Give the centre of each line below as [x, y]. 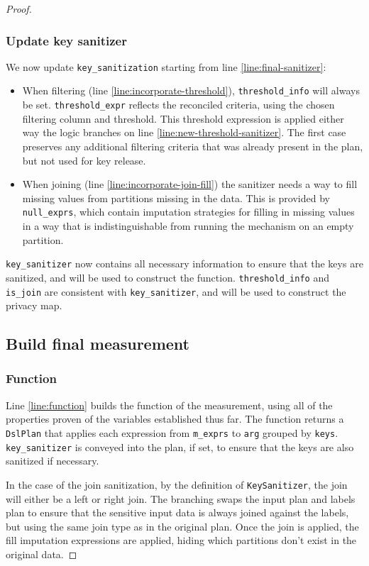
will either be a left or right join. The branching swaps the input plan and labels [181, 498]
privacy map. [34, 305]
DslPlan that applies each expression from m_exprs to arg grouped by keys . [172, 432]
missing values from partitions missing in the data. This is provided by [176, 198]
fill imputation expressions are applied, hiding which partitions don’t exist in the [181, 540]
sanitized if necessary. [53, 461]
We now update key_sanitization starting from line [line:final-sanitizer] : [166, 66]
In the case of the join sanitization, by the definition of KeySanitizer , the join [177, 484]
